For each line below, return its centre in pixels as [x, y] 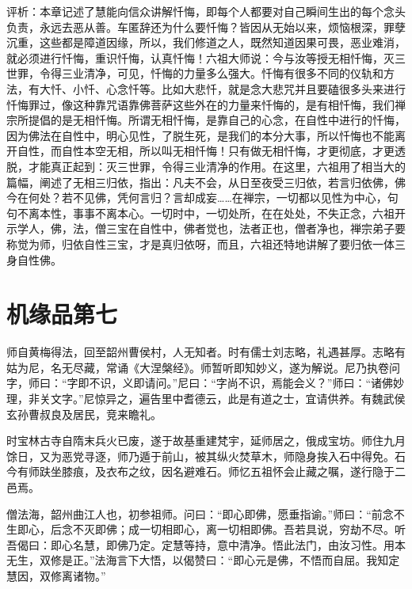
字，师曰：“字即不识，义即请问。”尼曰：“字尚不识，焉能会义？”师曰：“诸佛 [200, 383]
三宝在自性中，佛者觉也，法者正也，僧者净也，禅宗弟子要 [256, 228]
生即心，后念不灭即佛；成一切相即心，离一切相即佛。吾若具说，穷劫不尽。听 [206, 529]
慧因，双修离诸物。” [56, 575]
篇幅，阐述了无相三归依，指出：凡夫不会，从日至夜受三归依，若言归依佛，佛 [206, 182]
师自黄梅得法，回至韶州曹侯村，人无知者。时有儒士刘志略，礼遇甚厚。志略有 [206, 352]
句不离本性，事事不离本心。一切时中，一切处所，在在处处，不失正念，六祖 [200, 213]
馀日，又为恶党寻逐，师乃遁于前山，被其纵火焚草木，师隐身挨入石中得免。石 [206, 456]
